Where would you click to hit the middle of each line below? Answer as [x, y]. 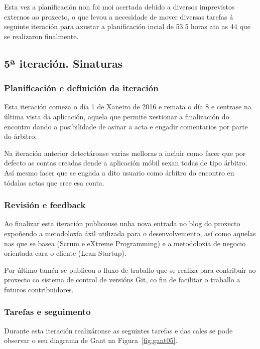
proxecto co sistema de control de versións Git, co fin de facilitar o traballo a [122, 280]
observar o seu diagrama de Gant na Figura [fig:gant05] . [91, 340]
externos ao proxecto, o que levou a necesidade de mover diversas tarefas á [119, 16]
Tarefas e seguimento [47, 312]
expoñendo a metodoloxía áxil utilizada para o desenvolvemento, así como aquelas [130, 233]
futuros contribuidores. [39, 289]
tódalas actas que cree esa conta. [54, 182]
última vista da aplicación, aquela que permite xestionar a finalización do [117, 116]
